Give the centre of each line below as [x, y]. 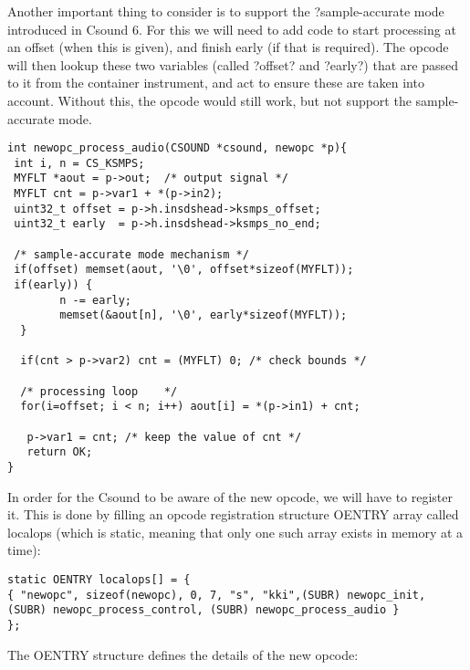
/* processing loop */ [99, 391]
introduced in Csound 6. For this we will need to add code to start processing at [232, 29]
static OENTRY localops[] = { [99, 579]
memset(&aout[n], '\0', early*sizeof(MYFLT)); [204, 315]
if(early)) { [53, 285]
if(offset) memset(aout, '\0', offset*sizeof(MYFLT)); [184, 270]
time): [24, 550]
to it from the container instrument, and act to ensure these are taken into [216, 83]
